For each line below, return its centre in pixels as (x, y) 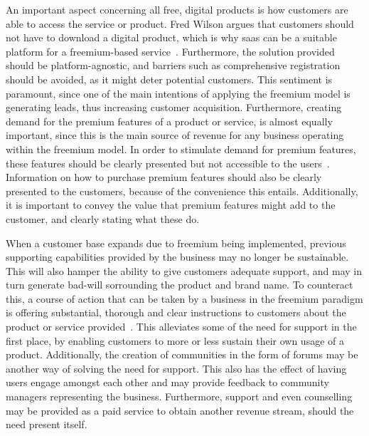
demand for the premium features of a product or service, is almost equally (169, 121)
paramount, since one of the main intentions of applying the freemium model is (178, 93)
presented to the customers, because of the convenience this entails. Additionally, (182, 191)
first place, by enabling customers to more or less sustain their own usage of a (175, 340)
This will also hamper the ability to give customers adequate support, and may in (184, 270)
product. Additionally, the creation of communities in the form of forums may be (182, 354)
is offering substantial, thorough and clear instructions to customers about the (176, 312)
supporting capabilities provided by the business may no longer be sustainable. (177, 257)
